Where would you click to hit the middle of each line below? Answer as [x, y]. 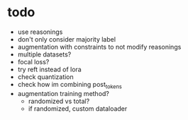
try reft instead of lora [49, 69]
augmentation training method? [63, 93]
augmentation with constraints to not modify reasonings [99, 47]
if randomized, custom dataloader [78, 108]
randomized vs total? [59, 101]
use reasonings [40, 32]
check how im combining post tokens [70, 85]
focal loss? [33, 61]
